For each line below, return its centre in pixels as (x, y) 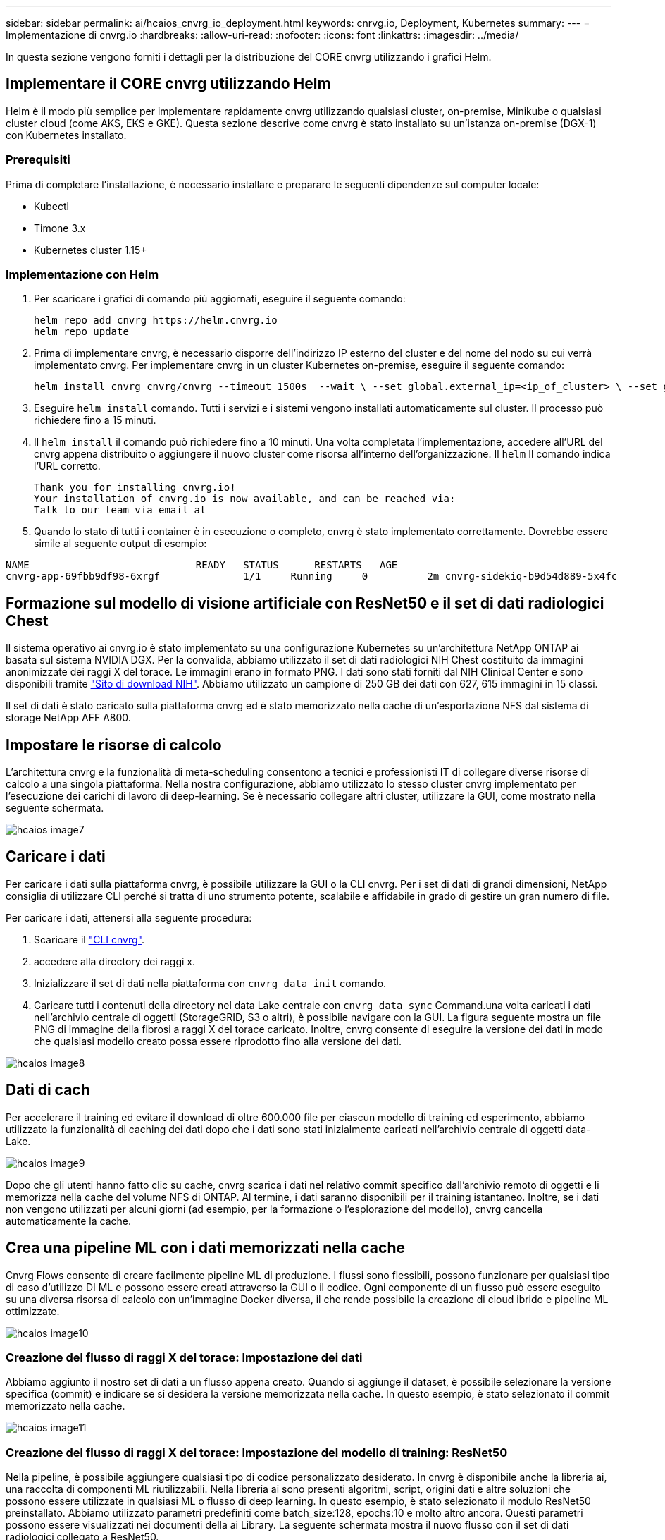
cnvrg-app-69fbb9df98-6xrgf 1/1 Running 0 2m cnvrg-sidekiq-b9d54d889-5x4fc (312, 576)
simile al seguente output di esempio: (120, 544)
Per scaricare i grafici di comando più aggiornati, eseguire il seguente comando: (220, 299)
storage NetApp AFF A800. (68, 718)
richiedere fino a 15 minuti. (95, 420)
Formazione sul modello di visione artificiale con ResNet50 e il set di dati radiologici (305, 603)
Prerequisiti (38, 160)
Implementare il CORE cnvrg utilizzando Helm (168, 84)
